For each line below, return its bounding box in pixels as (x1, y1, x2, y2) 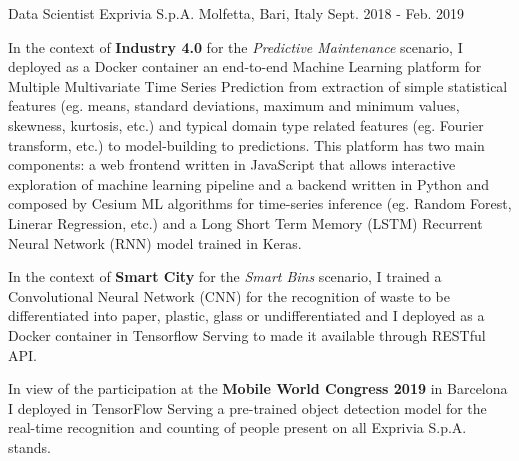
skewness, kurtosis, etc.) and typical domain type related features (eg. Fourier (8, 114, 484, 135)
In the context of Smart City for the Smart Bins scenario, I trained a (8, 266, 442, 287)
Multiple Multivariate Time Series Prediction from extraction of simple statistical (8, 75, 508, 96)
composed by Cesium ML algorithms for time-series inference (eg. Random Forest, (8, 193, 512, 214)
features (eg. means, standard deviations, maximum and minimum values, (8, 95, 460, 116)
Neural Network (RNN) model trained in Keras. (8, 232, 302, 253)
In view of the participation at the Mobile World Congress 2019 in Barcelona (8, 378, 508, 399)
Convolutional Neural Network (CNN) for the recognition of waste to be (8, 285, 451, 306)
